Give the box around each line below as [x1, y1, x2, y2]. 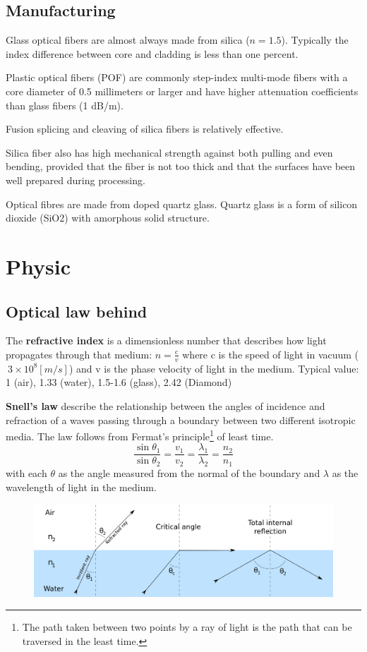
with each [6, 466, 47, 481]
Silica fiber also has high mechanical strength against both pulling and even [6, 145, 333, 159]
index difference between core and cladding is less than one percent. [6, 46, 299, 61]
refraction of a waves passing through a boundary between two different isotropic [6, 412, 356, 427]
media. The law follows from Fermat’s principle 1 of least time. [6, 427, 274, 443]
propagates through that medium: [6, 346, 152, 361]
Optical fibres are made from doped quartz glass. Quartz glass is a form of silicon [6, 196, 358, 211]
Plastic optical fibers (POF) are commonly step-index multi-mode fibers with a [6, 70, 348, 85]
